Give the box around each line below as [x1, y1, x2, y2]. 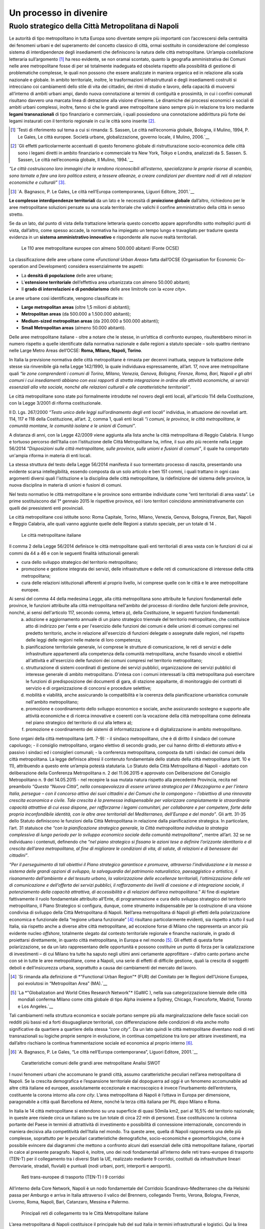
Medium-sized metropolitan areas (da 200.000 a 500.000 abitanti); [21, 318, 159, 324]
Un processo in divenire [9, 7, 108, 18]
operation [9, 263, 29, 269]
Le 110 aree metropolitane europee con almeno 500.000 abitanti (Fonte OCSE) [21, 245, 179, 251]
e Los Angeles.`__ [18, 1003, 53, 1009]
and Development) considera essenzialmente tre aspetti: [29, 263, 144, 269]
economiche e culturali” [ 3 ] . [9, 179, 66, 185]
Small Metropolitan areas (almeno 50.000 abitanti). [21, 325, 126, 331]
